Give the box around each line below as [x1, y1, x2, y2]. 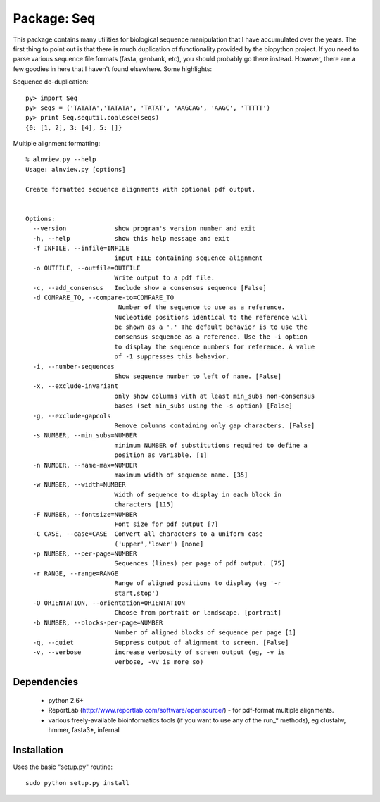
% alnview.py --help [25, 156, 96, 163]
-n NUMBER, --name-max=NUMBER [32, 461, 137, 469]
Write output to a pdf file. [114, 274, 215, 282]
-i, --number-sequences [32, 363, 115, 370]
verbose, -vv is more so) [114, 658, 204, 666]
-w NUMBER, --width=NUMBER [32, 481, 126, 489]
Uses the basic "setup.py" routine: [13, 763, 113, 771]
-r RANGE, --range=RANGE [32, 569, 119, 577]
